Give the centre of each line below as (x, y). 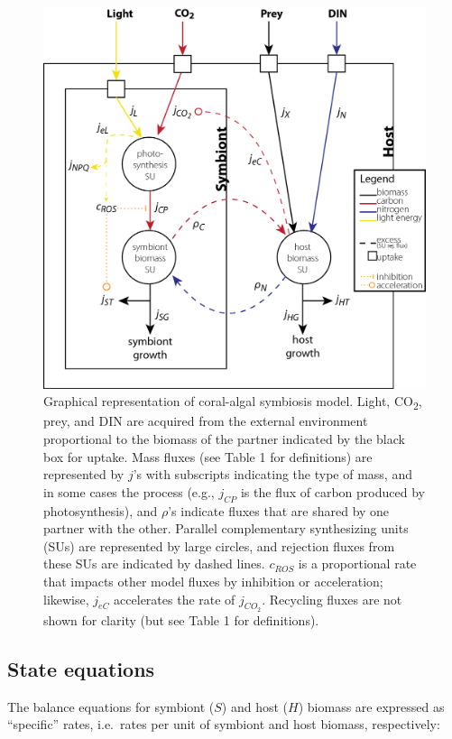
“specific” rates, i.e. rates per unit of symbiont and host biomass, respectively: (224, 724)
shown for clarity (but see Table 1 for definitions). (181, 619)
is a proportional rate (357, 563)
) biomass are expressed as (371, 706)
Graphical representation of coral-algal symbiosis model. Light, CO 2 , (233, 402)
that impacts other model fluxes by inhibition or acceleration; (213, 582)
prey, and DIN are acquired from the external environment (206, 421)
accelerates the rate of (175, 599)
